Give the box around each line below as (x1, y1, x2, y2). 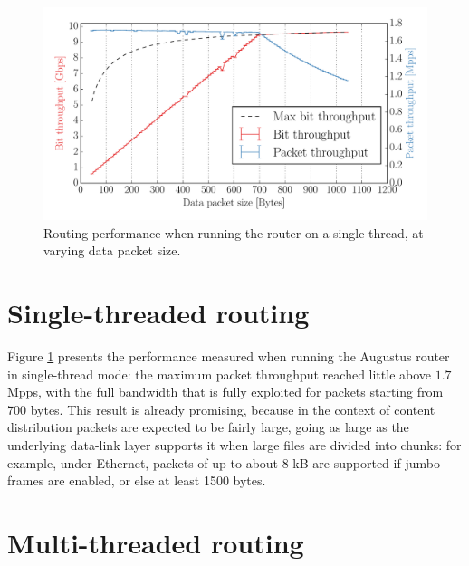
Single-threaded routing (7, 294, 310, 331)
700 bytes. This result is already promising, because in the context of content (7, 399, 435, 418)
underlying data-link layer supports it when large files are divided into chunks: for (7, 436, 462, 455)
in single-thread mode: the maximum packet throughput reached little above (7, 364, 432, 383)
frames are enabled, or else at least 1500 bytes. (7, 471, 266, 490)
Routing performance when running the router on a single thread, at (43, 223, 424, 242)
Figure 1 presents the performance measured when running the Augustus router (7, 347, 450, 366)
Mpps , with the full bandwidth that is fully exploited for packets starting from (7, 382, 444, 401)
